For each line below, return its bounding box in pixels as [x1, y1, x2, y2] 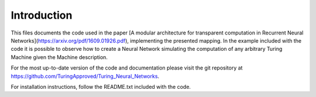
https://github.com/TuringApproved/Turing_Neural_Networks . [11, 72, 160, 79]
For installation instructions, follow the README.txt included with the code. [11, 83, 191, 90]
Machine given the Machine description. [11, 53, 108, 61]
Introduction [11, 9, 73, 22]
